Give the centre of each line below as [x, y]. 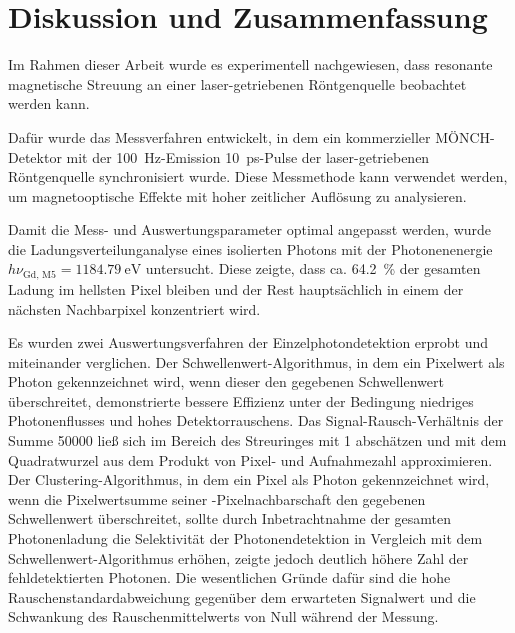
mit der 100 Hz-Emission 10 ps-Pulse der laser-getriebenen [248, 156]
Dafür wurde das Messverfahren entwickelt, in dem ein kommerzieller [219, 136]
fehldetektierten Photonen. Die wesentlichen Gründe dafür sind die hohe [229, 577]
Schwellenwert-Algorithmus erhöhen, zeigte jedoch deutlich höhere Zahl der [238, 557]
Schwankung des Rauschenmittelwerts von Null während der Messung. [223, 616]
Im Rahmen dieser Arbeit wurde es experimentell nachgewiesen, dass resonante [250, 64]
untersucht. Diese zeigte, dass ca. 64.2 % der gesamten [313, 268]
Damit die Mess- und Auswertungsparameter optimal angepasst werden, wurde [250, 229]
